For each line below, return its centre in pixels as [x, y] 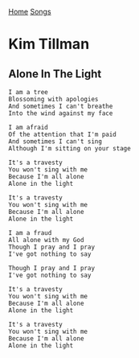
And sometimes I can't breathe [61, 106]
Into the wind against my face [61, 113]
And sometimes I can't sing [55, 142]
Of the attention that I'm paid [62, 134]
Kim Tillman [49, 44]
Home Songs [30, 12]
